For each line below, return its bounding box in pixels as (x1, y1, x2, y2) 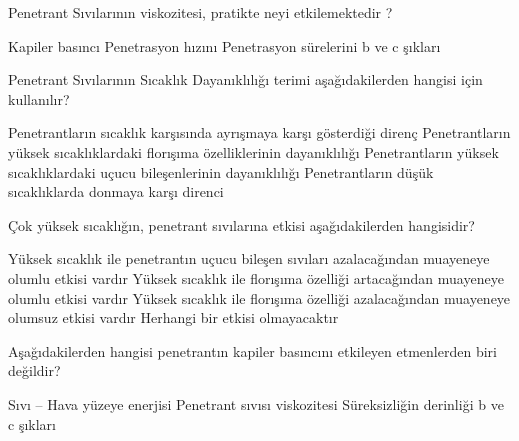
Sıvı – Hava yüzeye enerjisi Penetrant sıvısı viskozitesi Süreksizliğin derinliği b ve (8, 393, 504, 414)
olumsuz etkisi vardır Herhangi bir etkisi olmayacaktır (8, 307, 339, 328)
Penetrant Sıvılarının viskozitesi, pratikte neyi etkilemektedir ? (8, 2, 393, 22)
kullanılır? (8, 88, 70, 109)
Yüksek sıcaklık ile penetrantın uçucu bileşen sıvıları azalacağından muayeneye (8, 248, 490, 269)
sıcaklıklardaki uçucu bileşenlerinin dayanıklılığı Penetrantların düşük (8, 161, 434, 182)
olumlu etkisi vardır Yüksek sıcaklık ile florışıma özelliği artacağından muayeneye (8, 267, 504, 288)
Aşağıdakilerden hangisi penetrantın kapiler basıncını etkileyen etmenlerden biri (8, 340, 497, 361)
